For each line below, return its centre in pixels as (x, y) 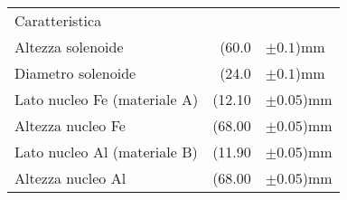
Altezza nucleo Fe (70, 125)
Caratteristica (58, 20)
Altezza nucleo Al (70, 178)
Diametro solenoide (75, 73)
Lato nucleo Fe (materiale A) (107, 99)
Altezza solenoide (69, 47)
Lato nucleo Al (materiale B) (106, 152)
